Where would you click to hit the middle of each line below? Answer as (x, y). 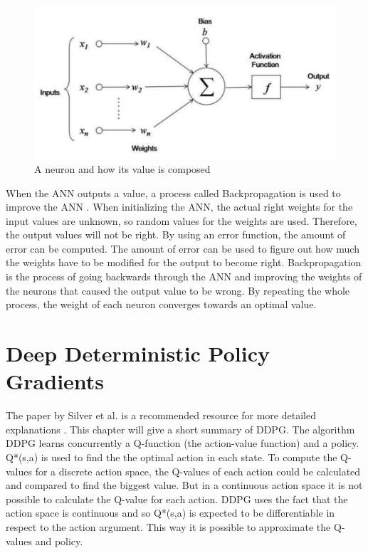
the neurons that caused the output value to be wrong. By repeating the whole (178, 290)
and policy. (59, 541)
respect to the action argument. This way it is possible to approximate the (168, 526)
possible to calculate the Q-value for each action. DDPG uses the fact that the (177, 499)
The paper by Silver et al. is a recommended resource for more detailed (161, 415)
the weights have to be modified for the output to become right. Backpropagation (184, 262)
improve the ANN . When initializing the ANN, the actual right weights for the (179, 207)
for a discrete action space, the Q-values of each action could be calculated (198, 471)
